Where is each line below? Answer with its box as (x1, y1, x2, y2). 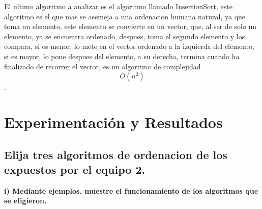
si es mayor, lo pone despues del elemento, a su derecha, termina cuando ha (4, 50, 240, 61)
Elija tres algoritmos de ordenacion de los (4, 146, 227, 162)
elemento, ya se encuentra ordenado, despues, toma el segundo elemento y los (4, 31, 245, 41)
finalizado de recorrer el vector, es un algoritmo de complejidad (4, 61, 201, 71)
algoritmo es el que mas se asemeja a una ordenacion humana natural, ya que (4, 11, 246, 21)
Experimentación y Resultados (4, 111, 223, 132)
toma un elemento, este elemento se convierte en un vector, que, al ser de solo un (4, 21, 257, 32)
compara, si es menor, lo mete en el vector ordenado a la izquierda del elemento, (4, 41, 254, 51)
